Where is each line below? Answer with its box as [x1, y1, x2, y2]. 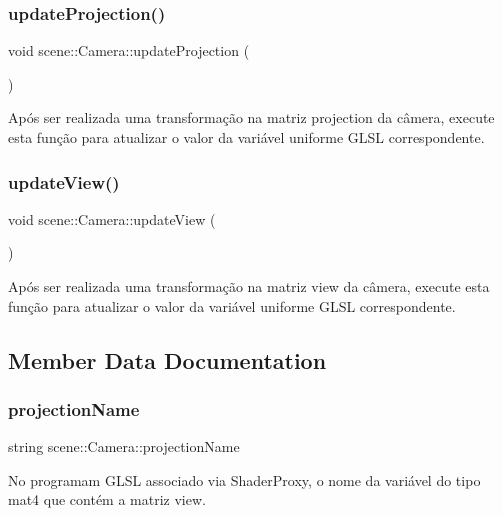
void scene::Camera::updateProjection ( [8, 40, 250, 61]
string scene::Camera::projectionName [8, 436, 240, 457]
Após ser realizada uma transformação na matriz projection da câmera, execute [8, 107, 495, 128]
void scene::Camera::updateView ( [8, 208, 216, 229]
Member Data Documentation [8, 344, 327, 375]
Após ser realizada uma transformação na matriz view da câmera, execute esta [8, 276, 490, 296]
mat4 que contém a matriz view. [8, 489, 206, 510]
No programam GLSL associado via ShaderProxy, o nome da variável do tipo [8, 469, 481, 490]
